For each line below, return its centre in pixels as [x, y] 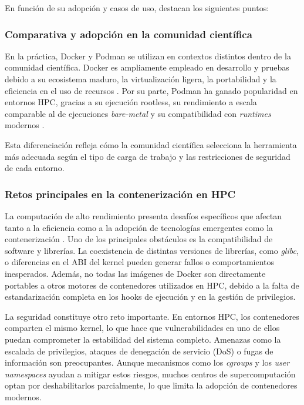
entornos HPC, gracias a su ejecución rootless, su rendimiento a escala [131, 102]
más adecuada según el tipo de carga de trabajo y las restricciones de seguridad [148, 156]
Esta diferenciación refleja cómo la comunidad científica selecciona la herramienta [151, 144]
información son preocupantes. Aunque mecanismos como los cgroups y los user [147, 362]
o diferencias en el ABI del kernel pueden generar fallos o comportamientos [140, 262]
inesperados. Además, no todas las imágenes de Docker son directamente [135, 273]
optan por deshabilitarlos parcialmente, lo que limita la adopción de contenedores [151, 385]
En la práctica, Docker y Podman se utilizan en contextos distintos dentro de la [148, 56]
